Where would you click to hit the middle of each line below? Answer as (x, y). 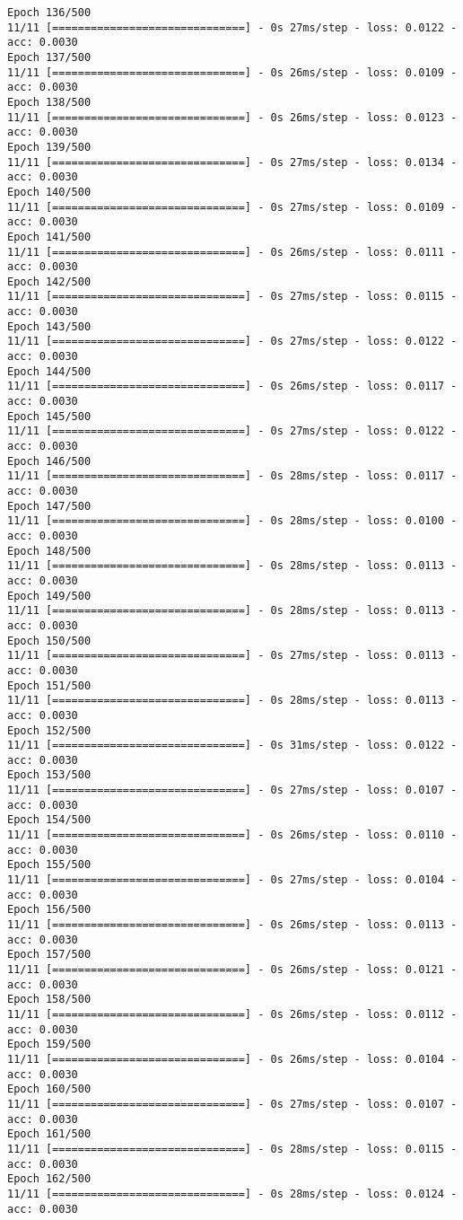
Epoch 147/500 (49, 506)
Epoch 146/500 (49, 461)
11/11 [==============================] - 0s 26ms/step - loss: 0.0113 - (232, 925)
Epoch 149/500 (49, 596)
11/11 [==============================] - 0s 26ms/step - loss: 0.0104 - (232, 1059)
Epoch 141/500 (49, 237)
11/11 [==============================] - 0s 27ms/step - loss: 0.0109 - (232, 207)
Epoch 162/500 (49, 1179)
